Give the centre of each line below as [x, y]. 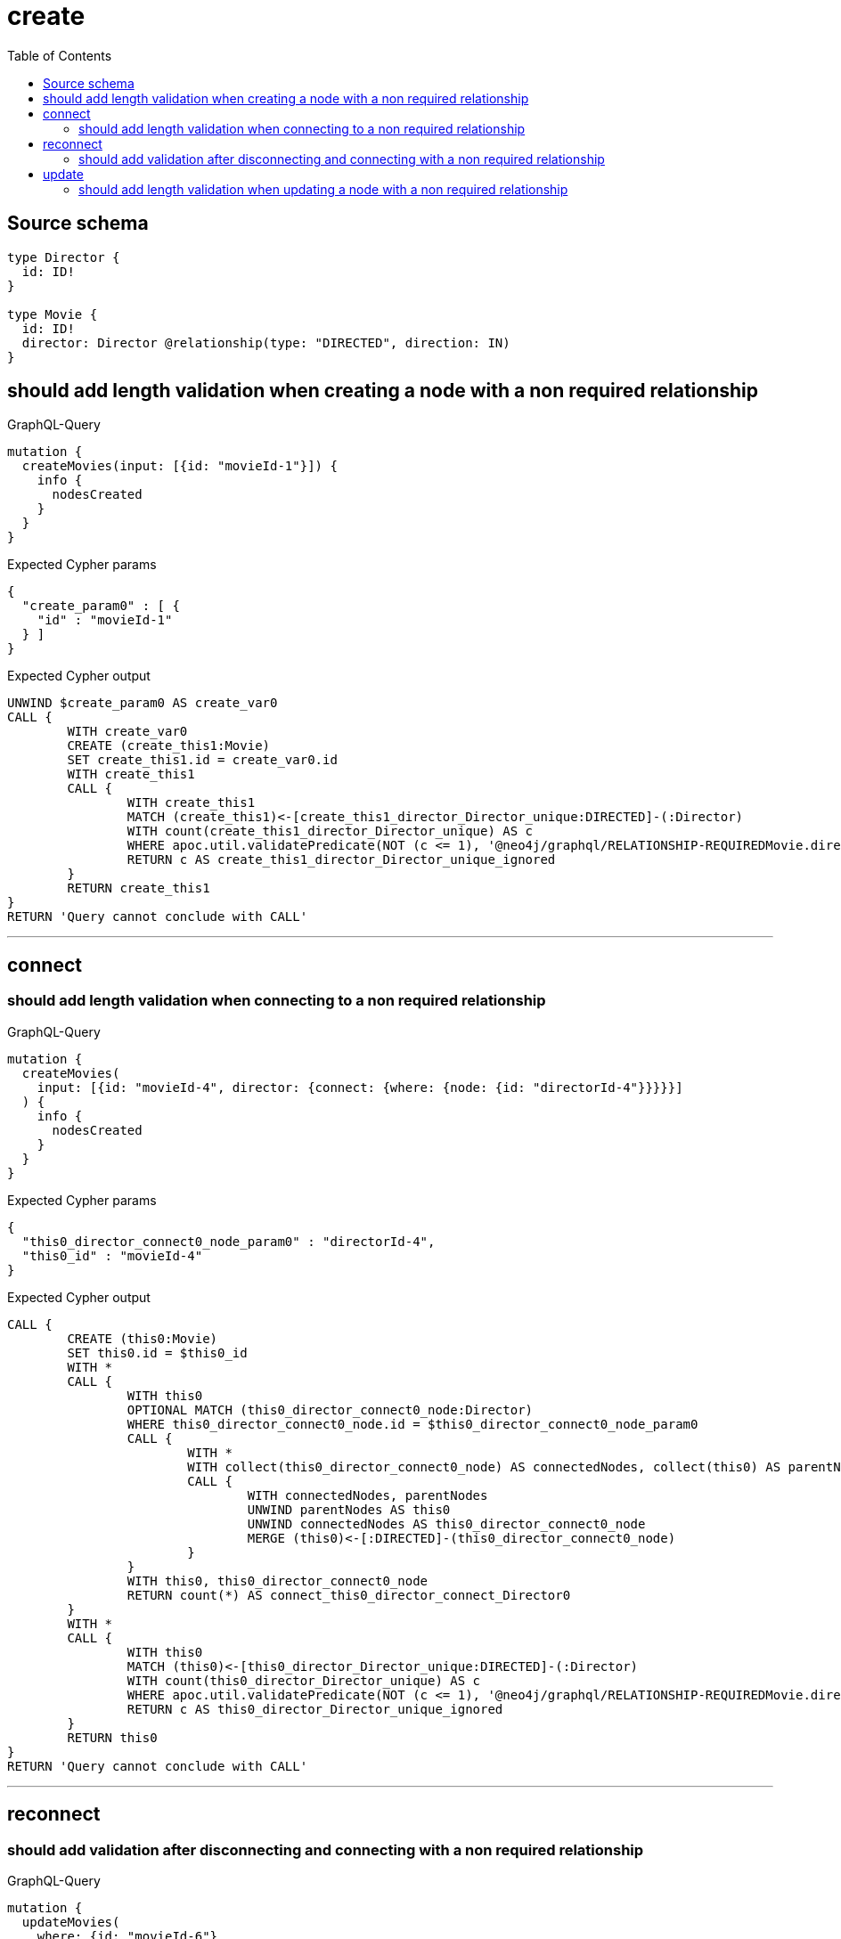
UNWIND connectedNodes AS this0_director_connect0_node [446, 1523]
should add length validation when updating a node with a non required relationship [323, 189]
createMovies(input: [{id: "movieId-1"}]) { [180, 466]
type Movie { [53, 314]
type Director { [64, 257]
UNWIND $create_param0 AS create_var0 [143, 703]
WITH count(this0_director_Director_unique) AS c [304, 1680]
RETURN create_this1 [139, 888]
